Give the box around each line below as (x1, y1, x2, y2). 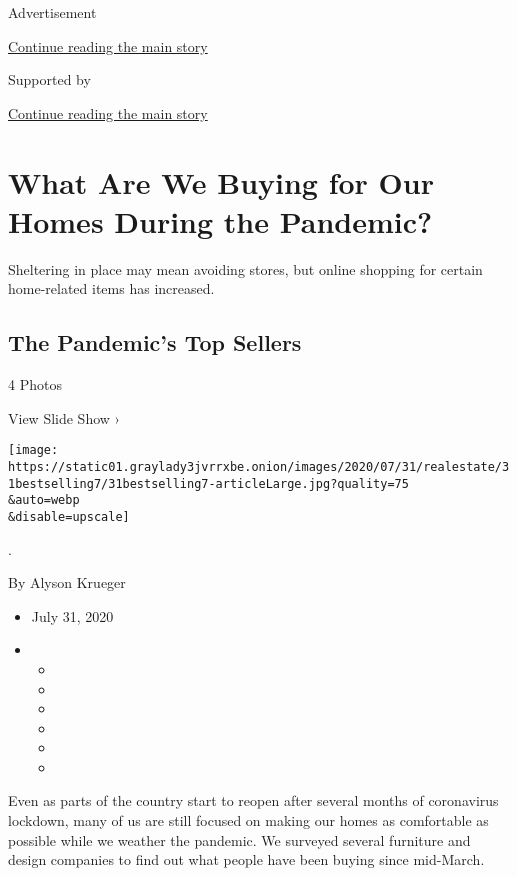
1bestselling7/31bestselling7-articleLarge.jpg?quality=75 (8, 476, 409, 491)
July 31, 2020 (31, 605, 114, 626)
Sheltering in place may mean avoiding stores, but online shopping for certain (8, 258, 483, 279)
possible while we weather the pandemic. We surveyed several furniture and (8, 829, 471, 850)
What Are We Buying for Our (8, 161, 434, 202)
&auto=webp (8, 493, 80, 508)
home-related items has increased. (8, 278, 215, 299)
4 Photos (8, 374, 62, 395)
